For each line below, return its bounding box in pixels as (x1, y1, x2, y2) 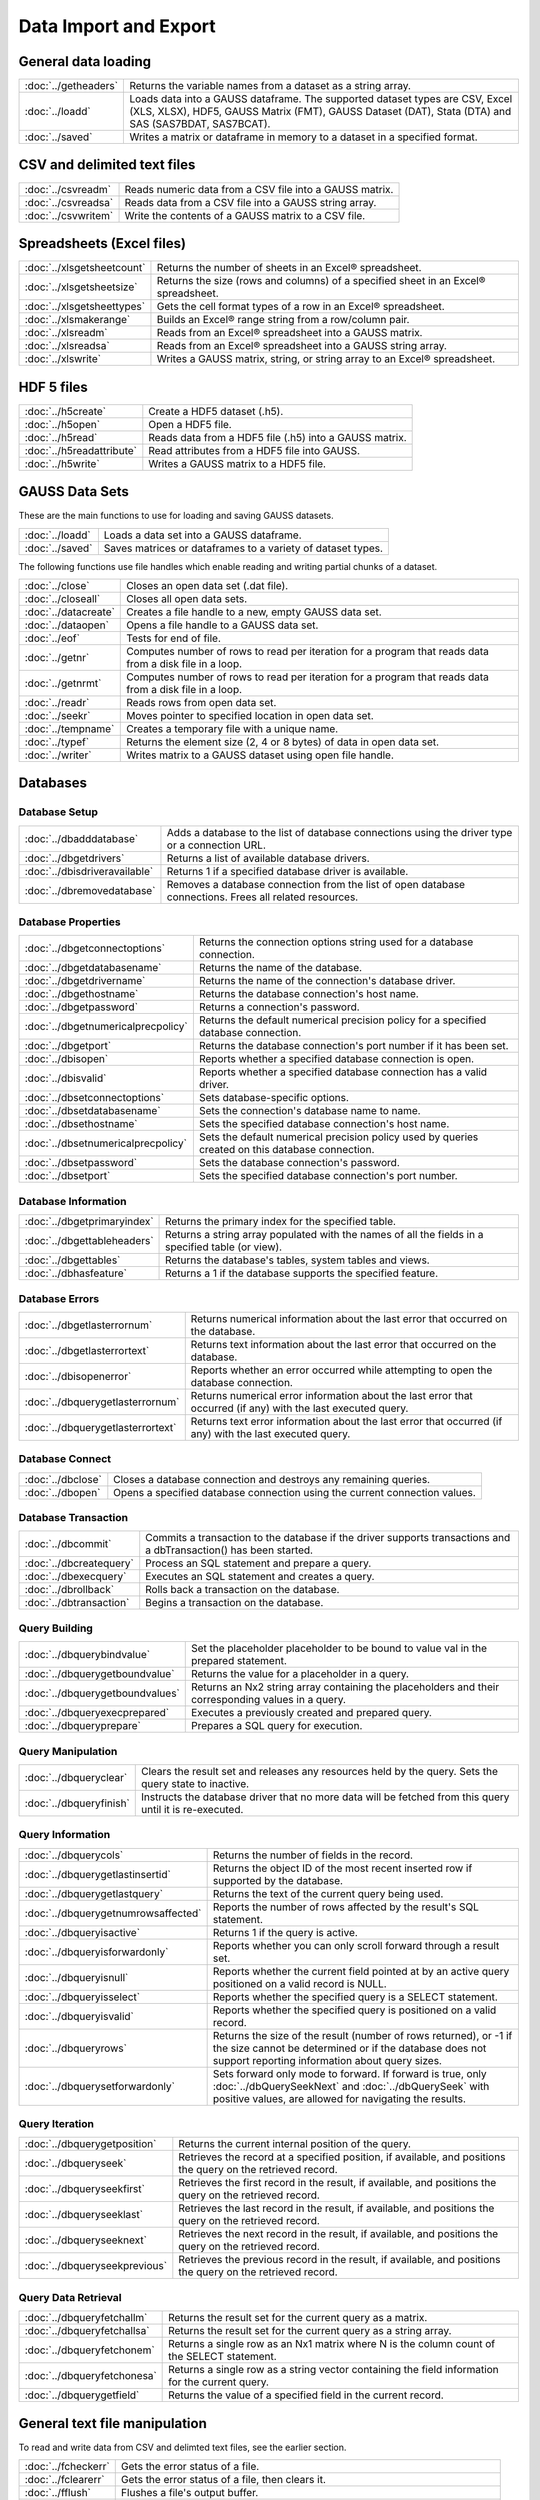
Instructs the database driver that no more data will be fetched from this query (140, 1790, 510, 1804)
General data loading (18, 53, 152, 70)
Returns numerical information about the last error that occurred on (190, 1311, 508, 1325)
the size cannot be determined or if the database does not (212, 2041, 487, 2055)
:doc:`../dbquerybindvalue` (24, 1648, 150, 1662)
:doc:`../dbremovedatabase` (24, 883, 156, 897)
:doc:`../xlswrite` (24, 352, 102, 366)
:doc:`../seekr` (24, 708, 91, 722)
